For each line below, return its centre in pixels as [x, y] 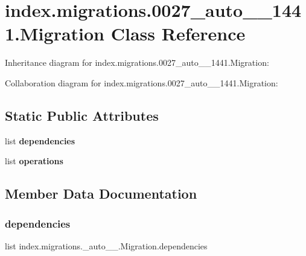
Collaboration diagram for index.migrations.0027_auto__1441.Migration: [142, 82]
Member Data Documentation [101, 194]
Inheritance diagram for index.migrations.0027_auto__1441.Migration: [137, 62]
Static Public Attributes [82, 115]
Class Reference [178, 34]
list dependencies [40, 140]
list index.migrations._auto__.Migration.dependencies [106, 245]
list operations [34, 161]
